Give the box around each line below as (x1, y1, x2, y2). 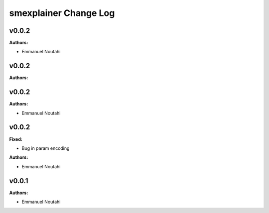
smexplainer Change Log (9, 7, 115, 18)
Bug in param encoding (21, 145, 70, 151)
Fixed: (9, 136, 22, 142)
